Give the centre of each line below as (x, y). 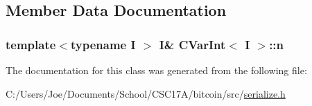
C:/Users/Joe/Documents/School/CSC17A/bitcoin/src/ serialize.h (146, 93)
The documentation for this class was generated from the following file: (156, 70)
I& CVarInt (192, 44)
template (31, 44)
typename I (103, 44)
